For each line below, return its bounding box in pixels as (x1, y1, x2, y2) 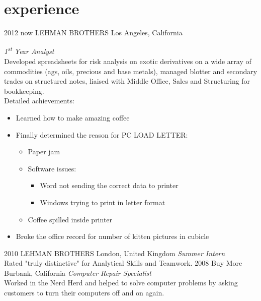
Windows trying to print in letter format (40, 197, 165, 207)
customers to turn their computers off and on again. (4, 287, 164, 298)
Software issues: (28, 163, 76, 173)
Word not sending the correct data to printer (40, 180, 179, 191)
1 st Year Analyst (4, 44, 54, 56)
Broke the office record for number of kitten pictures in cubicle (16, 231, 209, 242)
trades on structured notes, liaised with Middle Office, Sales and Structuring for (4, 76, 250, 86)
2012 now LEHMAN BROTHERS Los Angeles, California (4, 27, 183, 38)
